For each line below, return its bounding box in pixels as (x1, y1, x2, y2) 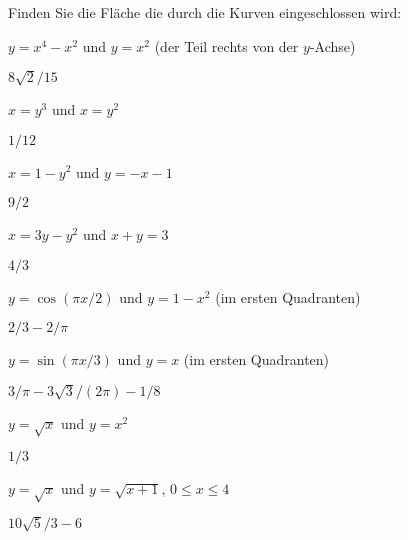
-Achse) (309, 35, 356, 56)
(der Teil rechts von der (154, 35, 299, 56)
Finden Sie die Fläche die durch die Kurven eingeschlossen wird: (8, 2, 402, 22)
